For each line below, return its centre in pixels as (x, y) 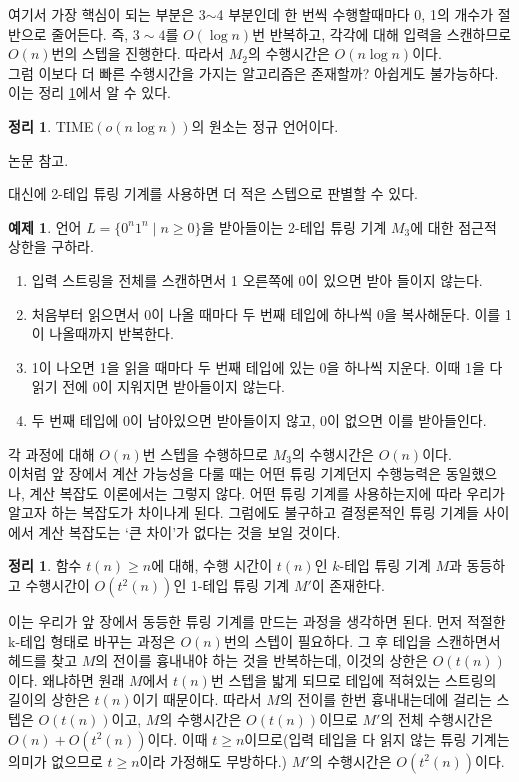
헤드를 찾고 (43, 660)
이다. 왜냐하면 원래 (66, 679)
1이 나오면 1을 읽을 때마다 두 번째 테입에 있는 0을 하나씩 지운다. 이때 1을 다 (267, 366)
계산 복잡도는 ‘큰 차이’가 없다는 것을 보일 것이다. (189, 531)
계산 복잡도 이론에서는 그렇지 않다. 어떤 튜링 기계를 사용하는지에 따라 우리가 (267, 492)
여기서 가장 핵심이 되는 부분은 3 (107, 14)
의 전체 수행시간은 (436, 719)
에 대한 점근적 (453, 226)
